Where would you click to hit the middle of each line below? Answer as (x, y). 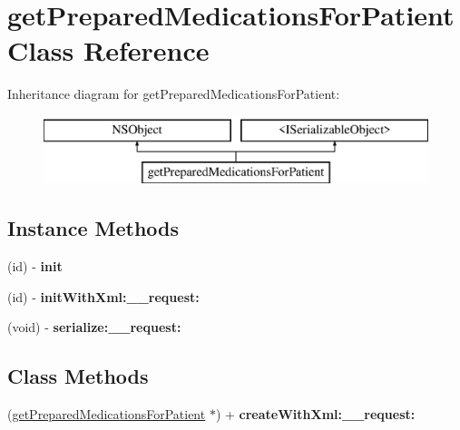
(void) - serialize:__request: (94, 327)
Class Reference (108, 50)
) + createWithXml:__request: (315, 414)
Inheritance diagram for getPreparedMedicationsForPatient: (174, 94)
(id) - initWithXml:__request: (103, 296)
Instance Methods (93, 228)
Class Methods (78, 376)
